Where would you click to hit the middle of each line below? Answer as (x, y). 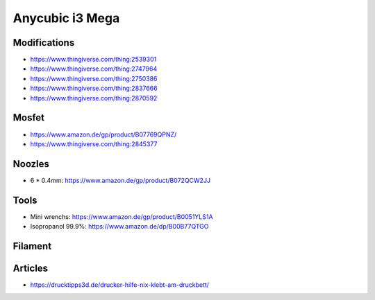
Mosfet (29, 118)
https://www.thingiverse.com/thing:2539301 (93, 60)
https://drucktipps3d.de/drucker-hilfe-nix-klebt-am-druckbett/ (120, 285)
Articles (31, 268)
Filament (32, 246)
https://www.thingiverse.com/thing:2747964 (94, 69)
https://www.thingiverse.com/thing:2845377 (94, 144)
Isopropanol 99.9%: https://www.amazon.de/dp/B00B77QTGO (119, 227)
